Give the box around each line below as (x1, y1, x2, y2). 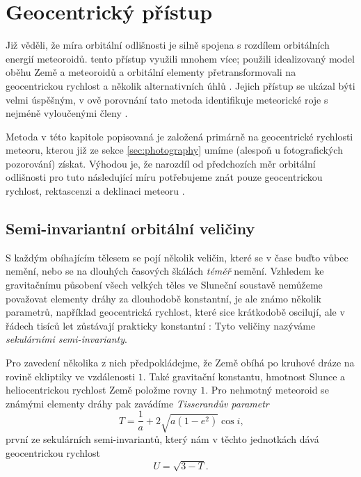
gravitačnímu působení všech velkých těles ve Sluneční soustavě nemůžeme (6, 277, 323, 292)
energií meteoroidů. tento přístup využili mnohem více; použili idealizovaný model (6, 51, 355, 65)
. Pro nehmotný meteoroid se (205, 382, 329, 397)
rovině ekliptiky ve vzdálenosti (6, 369, 136, 383)
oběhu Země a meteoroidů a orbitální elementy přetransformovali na (6, 65, 296, 79)
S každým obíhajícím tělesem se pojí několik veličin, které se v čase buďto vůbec (6, 250, 348, 264)
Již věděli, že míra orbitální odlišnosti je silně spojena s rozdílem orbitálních (6, 38, 330, 52)
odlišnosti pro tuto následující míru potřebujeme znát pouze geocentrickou (6, 170, 323, 184)
